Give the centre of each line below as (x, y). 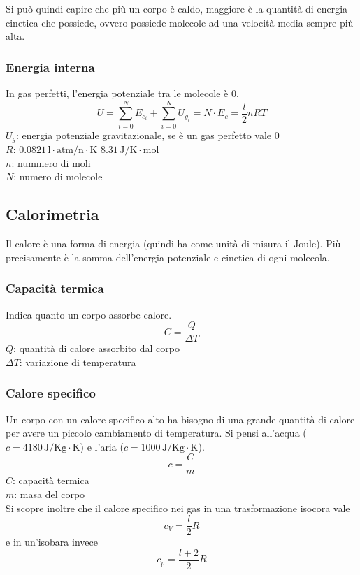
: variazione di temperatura (78, 362)
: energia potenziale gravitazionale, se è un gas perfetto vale (144, 134)
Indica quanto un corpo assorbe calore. (89, 314)
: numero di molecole (58, 176)
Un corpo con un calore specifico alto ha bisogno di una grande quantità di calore (180, 419)
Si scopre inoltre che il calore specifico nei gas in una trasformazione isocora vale (178, 508)
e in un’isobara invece (52, 542)
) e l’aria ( (102, 446)
